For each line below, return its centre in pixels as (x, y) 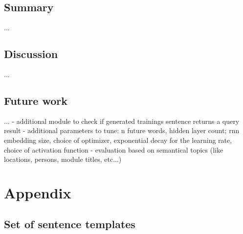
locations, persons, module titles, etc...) (63, 159)
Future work (36, 100)
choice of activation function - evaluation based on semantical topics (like (114, 149)
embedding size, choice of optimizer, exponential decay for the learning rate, (118, 140)
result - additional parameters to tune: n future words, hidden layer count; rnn (122, 130)
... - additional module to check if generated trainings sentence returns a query (122, 121)
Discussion (31, 54)
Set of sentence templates (70, 224)
